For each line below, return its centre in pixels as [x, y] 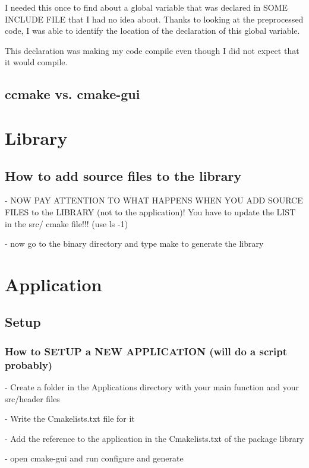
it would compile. [36, 62]
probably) [29, 364]
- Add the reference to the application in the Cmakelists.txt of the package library [154, 438]
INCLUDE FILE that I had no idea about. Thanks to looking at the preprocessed [154, 19]
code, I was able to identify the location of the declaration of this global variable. [152, 31]
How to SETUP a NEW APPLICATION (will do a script [146, 351]
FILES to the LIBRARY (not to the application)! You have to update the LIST [150, 211]
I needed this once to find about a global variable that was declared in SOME [146, 7]
